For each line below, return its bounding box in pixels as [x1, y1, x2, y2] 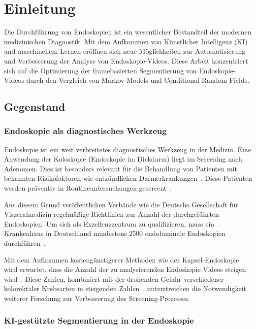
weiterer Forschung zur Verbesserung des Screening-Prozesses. [4, 293, 190, 303]
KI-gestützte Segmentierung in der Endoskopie [4, 314, 194, 326]
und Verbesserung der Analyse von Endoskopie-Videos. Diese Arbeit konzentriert [4, 55, 248, 66]
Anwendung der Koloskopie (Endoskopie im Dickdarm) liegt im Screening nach [4, 154, 242, 164]
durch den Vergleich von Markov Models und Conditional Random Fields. [26, 75, 250, 85]
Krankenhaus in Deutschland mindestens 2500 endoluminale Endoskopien [4, 228, 225, 238]
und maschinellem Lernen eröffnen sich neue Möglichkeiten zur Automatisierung [4, 46, 246, 56]
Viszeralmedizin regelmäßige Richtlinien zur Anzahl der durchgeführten [4, 209, 219, 219]
